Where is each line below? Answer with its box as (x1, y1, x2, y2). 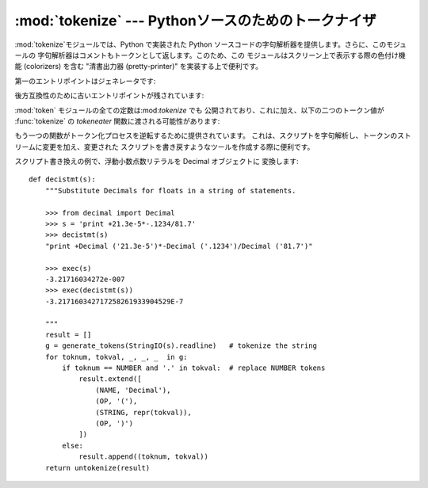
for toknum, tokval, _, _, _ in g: (44, 353, 188, 361)
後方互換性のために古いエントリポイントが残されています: (14, 91, 204, 101)
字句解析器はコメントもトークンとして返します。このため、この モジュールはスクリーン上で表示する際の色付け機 (36, 50, 406, 59)
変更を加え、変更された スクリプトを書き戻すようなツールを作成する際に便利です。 (42, 142, 315, 151)
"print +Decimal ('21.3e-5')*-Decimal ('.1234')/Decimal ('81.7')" (44, 242, 313, 250)
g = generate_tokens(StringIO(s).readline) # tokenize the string (44, 341, 317, 350)
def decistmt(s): (29, 175, 96, 184)
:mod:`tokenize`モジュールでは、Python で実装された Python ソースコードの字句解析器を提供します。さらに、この (14, 40, 387, 49)
